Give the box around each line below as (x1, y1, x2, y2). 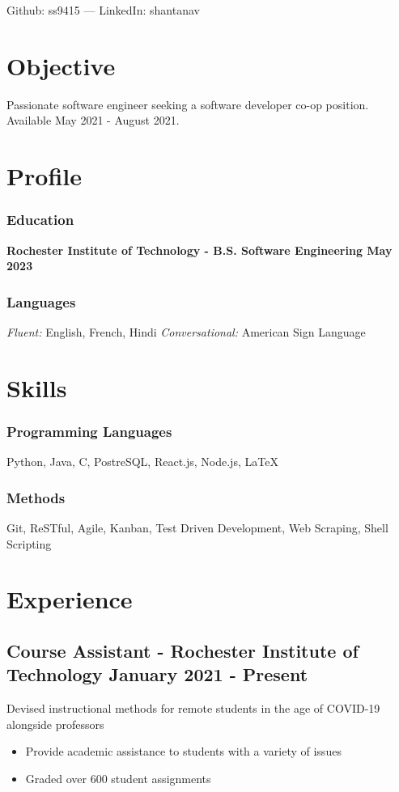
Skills (6, 371, 67, 404)
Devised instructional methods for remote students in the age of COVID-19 (6, 700, 380, 717)
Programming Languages (6, 421, 172, 441)
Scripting (6, 535, 52, 552)
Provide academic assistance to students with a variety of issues (25, 743, 342, 760)
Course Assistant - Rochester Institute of (6, 637, 359, 663)
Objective (6, 49, 116, 82)
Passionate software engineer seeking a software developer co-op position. (6, 95, 369, 112)
